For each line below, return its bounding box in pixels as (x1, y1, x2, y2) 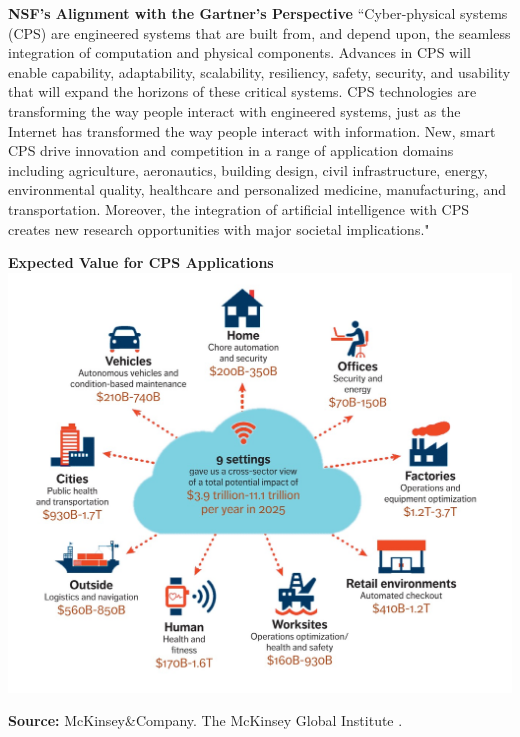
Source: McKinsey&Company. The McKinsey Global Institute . (8, 710, 403, 731)
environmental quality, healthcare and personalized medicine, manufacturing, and (8, 179, 507, 200)
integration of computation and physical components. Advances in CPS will (8, 42, 471, 63)
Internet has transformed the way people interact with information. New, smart (8, 120, 496, 141)
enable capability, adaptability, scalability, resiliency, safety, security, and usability (8, 61, 511, 82)
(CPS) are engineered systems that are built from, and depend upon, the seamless (8, 22, 511, 43)
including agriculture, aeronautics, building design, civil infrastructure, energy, (8, 159, 488, 180)
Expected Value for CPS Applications (8, 252, 274, 273)
